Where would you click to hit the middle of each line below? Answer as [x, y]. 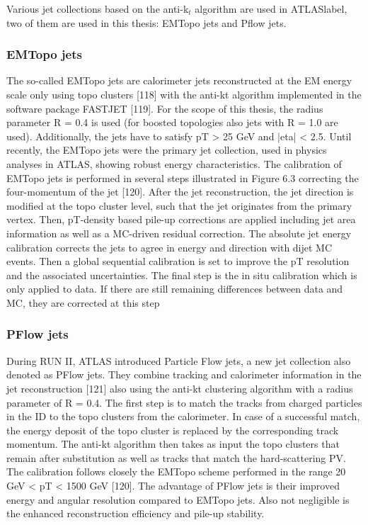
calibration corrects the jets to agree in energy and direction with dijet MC [169, 247]
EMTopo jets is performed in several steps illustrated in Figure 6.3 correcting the [183, 177]
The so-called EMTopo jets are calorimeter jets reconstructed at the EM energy [179, 80]
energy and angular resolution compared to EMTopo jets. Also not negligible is [178, 499]
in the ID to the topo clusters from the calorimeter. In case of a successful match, [183, 416]
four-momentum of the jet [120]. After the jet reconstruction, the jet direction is [180, 192]
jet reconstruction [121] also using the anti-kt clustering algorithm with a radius [180, 388]
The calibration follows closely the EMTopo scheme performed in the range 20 [176, 472]
